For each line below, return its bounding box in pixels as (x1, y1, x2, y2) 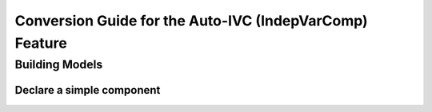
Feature (14, 34, 67, 52)
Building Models (14, 57, 103, 71)
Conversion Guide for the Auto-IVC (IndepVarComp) (14, 12, 368, 29)
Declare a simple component (14, 83, 161, 97)
